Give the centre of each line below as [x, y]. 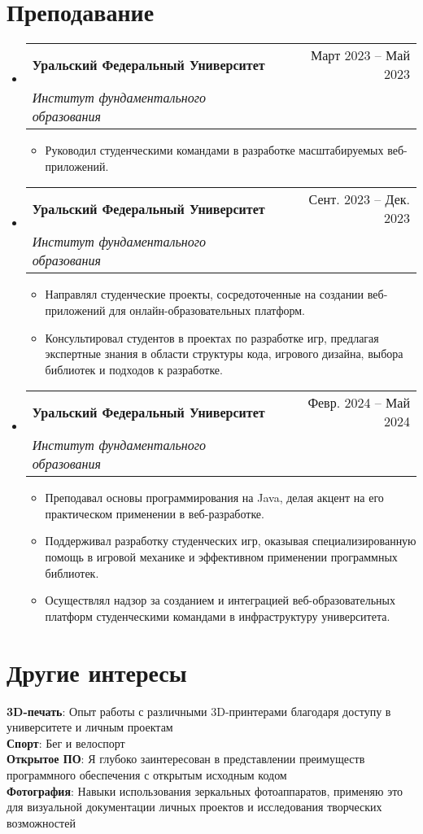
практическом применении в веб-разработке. [155, 513]
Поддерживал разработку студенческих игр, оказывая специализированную [231, 541]
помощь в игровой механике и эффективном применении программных [221, 557]
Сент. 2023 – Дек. [359, 199]
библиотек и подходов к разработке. [134, 369]
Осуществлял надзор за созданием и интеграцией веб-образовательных [220, 600]
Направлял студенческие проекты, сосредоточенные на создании [205, 294]
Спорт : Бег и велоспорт [66, 742]
